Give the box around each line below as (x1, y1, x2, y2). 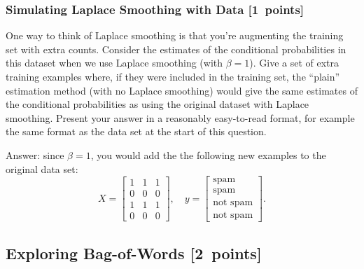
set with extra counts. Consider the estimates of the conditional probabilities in (6, 41, 346, 56)
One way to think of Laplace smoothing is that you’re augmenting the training (6, 28, 344, 43)
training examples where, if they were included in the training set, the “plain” (6, 69, 340, 83)
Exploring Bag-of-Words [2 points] (6, 242, 262, 263)
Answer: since (6, 147, 64, 162)
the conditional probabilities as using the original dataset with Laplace (6, 97, 309, 111)
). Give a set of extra (249, 55, 339, 70)
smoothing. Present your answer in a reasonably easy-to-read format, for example (6, 110, 355, 125)
